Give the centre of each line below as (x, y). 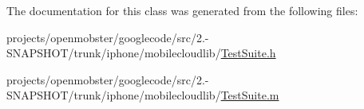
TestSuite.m (250, 95)
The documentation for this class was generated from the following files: (182, 10)
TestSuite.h (248, 53)
